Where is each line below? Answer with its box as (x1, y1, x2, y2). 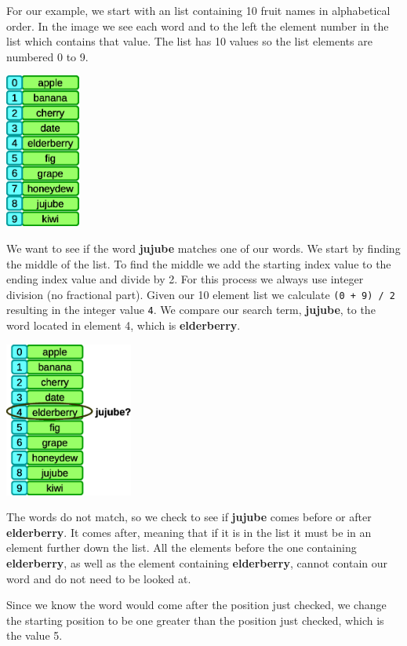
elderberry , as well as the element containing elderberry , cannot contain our (6, 555, 388, 571)
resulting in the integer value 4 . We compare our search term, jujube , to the (6, 301, 376, 318)
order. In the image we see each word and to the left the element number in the (6, 17, 389, 34)
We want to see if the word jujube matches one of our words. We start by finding (6, 239, 401, 256)
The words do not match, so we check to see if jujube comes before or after (6, 509, 372, 525)
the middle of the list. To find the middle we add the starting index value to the (6, 255, 391, 272)
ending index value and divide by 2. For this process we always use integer (6, 271, 364, 287)
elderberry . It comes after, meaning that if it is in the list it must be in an (6, 524, 372, 540)
